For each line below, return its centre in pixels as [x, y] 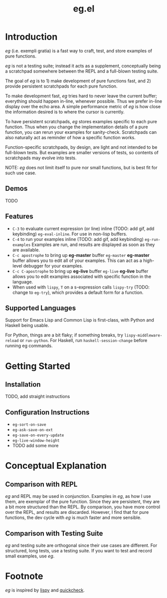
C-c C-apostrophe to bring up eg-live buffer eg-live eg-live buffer [80, 271]
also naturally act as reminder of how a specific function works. [71, 137]
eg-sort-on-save [29, 425]
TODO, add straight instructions [38, 397]
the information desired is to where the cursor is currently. [65, 112]
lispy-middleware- [143, 336]
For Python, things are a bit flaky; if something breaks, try [64, 335]
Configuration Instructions [47, 412]
